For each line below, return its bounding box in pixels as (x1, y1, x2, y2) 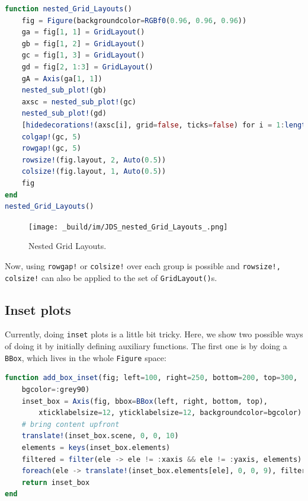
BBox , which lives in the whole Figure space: (5, 351, 166, 363)
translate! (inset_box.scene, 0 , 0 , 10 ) (21, 432, 179, 441)
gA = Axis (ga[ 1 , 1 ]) (21, 74, 102, 83)
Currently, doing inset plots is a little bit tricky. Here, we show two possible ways (5, 328, 303, 340)
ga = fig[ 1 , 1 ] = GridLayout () (21, 28, 145, 37)
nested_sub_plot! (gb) (21, 86, 107, 95)
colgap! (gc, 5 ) (21, 132, 81, 141)
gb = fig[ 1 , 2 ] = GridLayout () (21, 39, 145, 48)
